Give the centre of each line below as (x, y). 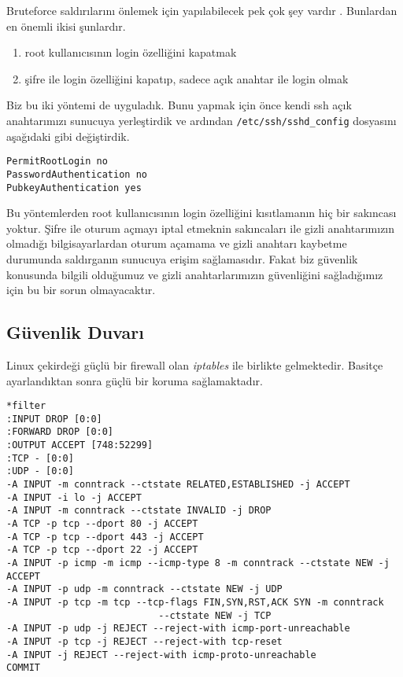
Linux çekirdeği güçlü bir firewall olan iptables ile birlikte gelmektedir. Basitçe (195, 364)
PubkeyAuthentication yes (74, 188)
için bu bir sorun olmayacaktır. (81, 290)
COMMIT (23, 668)
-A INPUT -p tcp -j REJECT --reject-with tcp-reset (144, 641)
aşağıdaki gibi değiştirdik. (68, 136)
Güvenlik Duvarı (75, 332)
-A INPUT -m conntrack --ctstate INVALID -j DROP (139, 511)
